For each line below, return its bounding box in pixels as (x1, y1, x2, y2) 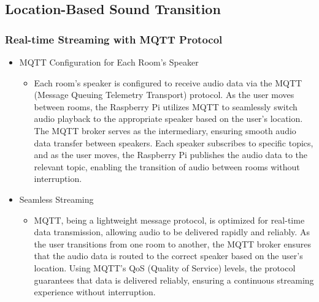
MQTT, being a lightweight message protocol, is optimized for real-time (34, 213, 305, 226)
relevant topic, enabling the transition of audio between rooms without (34, 160, 300, 173)
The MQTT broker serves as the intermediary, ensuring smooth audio (34, 124, 296, 137)
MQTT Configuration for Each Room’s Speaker (19, 56, 199, 68)
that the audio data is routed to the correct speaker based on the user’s (34, 249, 303, 262)
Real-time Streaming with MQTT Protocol (5, 31, 223, 47)
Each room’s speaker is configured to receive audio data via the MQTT (34, 76, 302, 89)
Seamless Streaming (19, 192, 94, 205)
